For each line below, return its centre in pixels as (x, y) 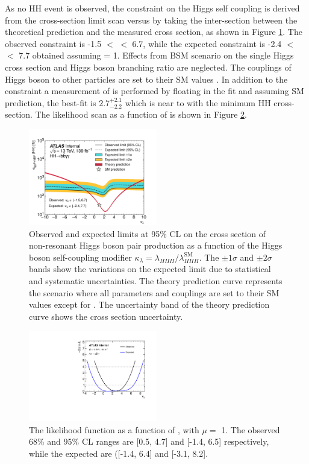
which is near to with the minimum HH (198, 102)
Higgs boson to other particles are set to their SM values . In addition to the (146, 79)
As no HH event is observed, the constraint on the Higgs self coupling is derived (152, 8)
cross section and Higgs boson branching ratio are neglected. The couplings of (148, 67)
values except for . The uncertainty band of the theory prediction (149, 304)
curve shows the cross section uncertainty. (106, 316)
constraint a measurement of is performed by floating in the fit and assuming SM (154, 91)
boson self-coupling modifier (80, 257)
